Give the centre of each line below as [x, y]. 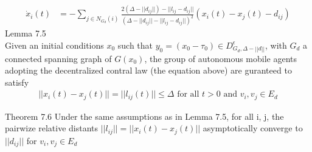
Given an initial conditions [54, 45]
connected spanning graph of [58, 58]
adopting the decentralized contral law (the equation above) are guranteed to [148, 70]
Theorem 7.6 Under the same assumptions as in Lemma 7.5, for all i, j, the [144, 116]
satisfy [17, 82]
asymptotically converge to [253, 128]
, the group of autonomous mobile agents [221, 58]
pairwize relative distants [52, 128]
